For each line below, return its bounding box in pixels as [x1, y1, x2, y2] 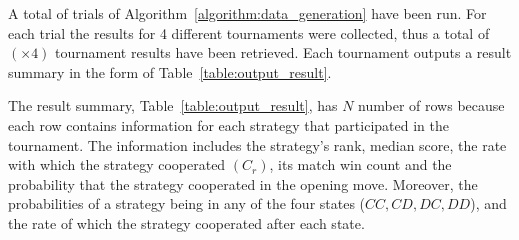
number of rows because [358, 95, 505, 116]
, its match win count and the [269, 154, 452, 175]
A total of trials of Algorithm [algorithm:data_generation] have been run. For [8, 3, 487, 23]
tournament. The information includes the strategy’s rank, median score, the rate [8, 134, 507, 155]
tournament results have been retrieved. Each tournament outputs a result [55, 42, 512, 63]
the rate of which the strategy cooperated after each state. [8, 212, 365, 233]
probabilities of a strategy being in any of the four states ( [8, 193, 366, 214]
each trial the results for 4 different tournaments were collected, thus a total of [8, 22, 490, 43]
